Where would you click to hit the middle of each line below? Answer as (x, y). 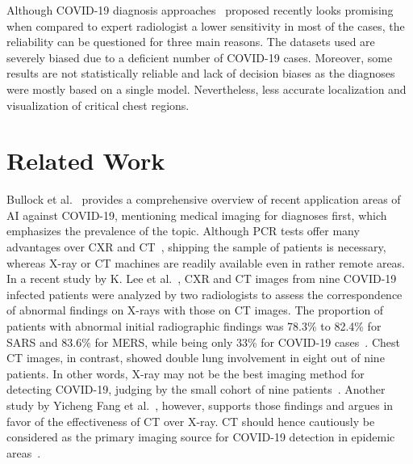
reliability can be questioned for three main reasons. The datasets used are (191, 42)
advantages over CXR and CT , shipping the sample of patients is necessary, (196, 247)
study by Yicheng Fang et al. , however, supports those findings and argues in (200, 405)
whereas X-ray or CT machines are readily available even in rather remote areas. (206, 262)
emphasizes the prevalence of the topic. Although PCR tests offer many (183, 231)
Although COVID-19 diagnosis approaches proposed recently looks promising (200, 10)
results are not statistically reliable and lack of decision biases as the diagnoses (201, 73)
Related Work (86, 160)
